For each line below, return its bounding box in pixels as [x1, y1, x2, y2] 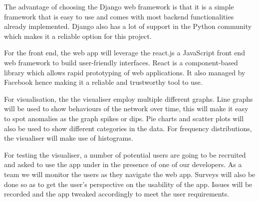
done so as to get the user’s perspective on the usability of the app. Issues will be [4, 179, 253, 189]
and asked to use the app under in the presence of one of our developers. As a [4, 159, 242, 170]
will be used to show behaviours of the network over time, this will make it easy [4, 103, 249, 114]
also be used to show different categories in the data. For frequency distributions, [4, 123, 252, 133]
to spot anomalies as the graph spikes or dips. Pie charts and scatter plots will [4, 113, 244, 123]
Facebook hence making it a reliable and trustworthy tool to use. [4, 77, 203, 87]
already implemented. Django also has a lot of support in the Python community [4, 21, 252, 31]
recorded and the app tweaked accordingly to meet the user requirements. [4, 189, 230, 199]
